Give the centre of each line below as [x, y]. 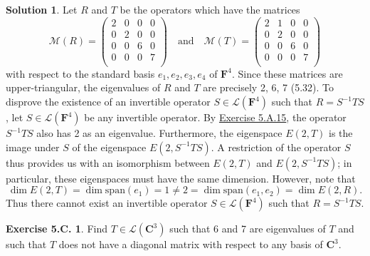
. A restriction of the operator [276, 147]
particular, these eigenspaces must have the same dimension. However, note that [181, 178]
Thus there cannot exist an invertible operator [107, 203]
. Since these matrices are [287, 73]
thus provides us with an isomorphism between [108, 162]
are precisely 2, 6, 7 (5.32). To [268, 87]
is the [341, 133]
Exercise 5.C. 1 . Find [57, 229]
